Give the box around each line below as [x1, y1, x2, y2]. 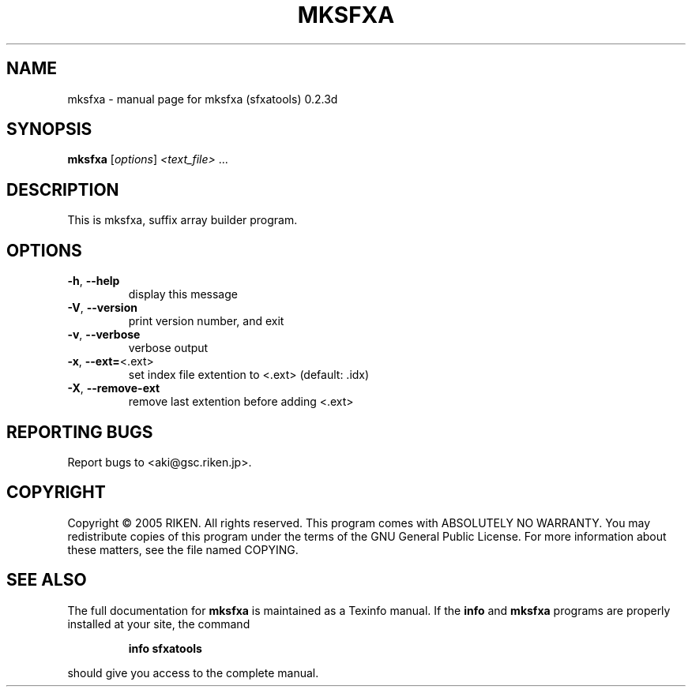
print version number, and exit [128, 314, 284, 328]
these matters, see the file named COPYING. [67, 542, 299, 556]
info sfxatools [128, 641, 202, 655]
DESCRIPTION [6, 179, 119, 200]
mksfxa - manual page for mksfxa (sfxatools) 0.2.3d [67, 92, 338, 106]
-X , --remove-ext [67, 381, 160, 395]
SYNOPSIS [6, 119, 92, 140]
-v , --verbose [67, 328, 141, 342]
